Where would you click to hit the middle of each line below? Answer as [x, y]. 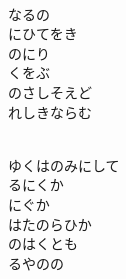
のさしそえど [50, 91]
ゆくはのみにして [64, 164]
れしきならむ [50, 111]
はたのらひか [50, 223]
